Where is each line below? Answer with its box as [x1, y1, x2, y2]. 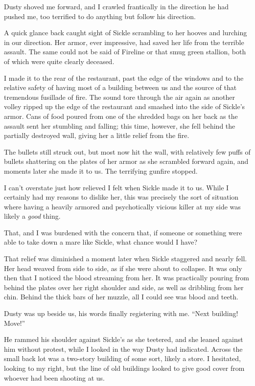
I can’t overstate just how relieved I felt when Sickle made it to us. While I [4, 182, 229, 192]
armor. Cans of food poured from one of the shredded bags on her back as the [4, 111, 238, 121]
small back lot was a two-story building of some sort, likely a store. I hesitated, [4, 353, 241, 363]
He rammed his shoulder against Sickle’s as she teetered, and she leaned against [4, 334, 243, 344]
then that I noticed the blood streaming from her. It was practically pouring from [4, 272, 249, 283]
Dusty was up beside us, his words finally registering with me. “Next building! [4, 308, 238, 318]
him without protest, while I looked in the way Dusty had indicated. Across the [4, 343, 243, 354]
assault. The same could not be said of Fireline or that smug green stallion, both [4, 46, 246, 57]
